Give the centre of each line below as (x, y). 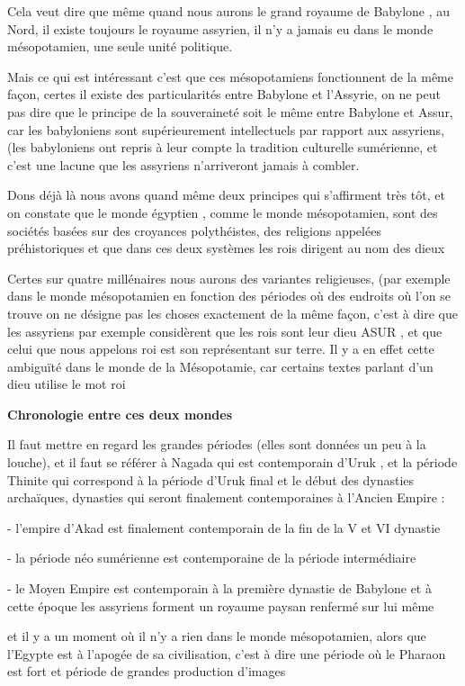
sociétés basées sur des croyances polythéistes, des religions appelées (194, 230)
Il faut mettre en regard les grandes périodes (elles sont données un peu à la (217, 444)
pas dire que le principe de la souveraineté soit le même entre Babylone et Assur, (230, 111)
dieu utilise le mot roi (67, 384)
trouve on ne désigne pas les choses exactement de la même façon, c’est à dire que (232, 313)
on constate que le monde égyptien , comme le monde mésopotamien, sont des (223, 212)
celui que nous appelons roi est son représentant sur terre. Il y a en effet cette (221, 349)
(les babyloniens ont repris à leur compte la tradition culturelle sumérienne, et (223, 147)
